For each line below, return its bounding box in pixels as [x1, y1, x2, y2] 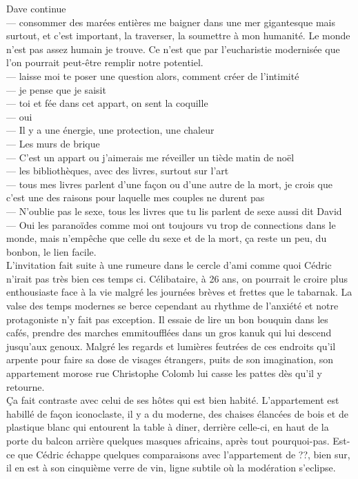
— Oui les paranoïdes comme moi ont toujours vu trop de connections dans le [6, 217, 336, 232]
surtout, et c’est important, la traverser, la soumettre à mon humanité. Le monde [6, 28, 350, 43]
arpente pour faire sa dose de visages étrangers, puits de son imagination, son [6, 352, 334, 367]
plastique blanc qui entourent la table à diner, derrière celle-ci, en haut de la [6, 420, 329, 434]
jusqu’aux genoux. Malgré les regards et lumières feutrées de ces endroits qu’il [6, 338, 336, 353]
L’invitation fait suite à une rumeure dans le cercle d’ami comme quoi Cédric [6, 258, 332, 272]
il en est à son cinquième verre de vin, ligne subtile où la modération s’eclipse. [6, 460, 336, 475]
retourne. [6, 379, 45, 394]
